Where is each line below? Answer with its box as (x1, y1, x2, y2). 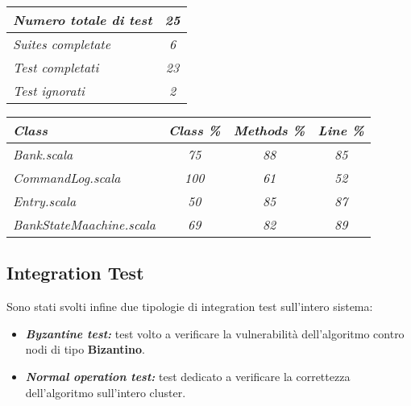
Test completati (13, 58, 99, 77)
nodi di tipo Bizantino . (25, 341, 145, 358)
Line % (318, 121, 364, 139)
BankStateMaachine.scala (13, 215, 156, 234)
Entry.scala (13, 192, 77, 210)
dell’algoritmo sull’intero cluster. (25, 383, 186, 400)
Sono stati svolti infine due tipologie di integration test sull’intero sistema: (6, 298, 373, 315)
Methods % (233, 121, 305, 139)
